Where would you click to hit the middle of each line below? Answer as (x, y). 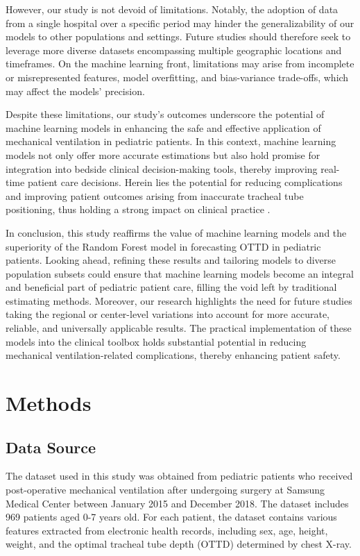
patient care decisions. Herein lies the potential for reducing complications (185, 182)
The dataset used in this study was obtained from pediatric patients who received (179, 476)
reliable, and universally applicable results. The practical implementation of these (179, 328)
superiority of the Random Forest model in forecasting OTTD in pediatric (163, 246)
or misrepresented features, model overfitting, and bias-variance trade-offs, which (177, 77)
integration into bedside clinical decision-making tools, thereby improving (162, 168)
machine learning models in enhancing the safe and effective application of (163, 127)
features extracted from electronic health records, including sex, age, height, (167, 530)
